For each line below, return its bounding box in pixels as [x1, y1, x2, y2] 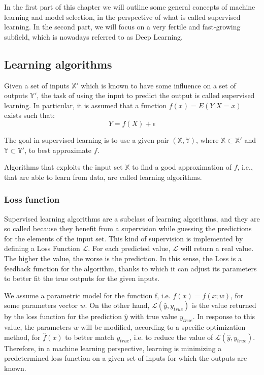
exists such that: [4, 110, 55, 120]
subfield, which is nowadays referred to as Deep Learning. [4, 31, 183, 42]
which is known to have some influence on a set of [81, 80, 236, 90]
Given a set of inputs [4, 80, 70, 90]
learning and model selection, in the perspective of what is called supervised [4, 11, 241, 22]
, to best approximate [24, 144, 92, 155]
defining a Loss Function [4, 243, 80, 254]
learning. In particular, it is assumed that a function [4, 100, 167, 110]
